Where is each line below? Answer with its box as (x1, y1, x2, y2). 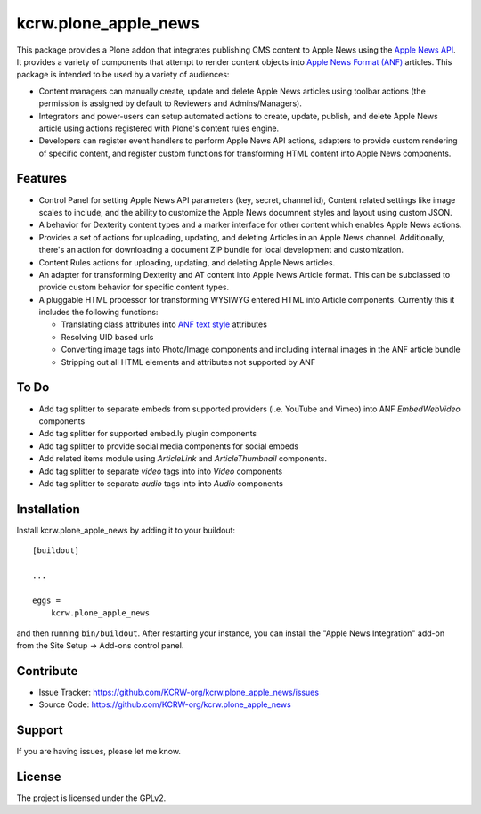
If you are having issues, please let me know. (16, 746, 182, 757)
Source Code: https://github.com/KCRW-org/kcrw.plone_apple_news (38, 699, 291, 710)
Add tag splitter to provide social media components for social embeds (38, 441, 298, 452)
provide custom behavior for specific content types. (38, 281, 230, 293)
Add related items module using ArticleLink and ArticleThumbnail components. (38, 453, 327, 464)
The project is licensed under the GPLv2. (16, 793, 167, 803)
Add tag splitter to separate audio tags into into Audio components (38, 477, 284, 489)
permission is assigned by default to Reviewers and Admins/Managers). (38, 98, 303, 109)
